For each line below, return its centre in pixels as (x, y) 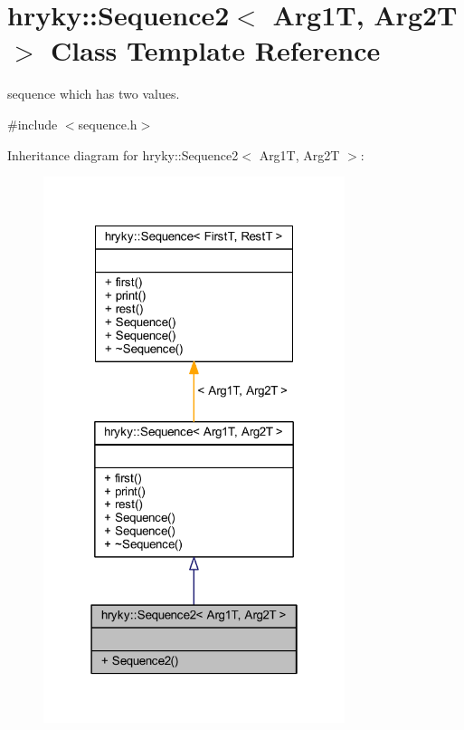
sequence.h (108, 124)
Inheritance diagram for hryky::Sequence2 (123, 154)
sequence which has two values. (94, 94)
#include (33, 124)
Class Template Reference (216, 50)
